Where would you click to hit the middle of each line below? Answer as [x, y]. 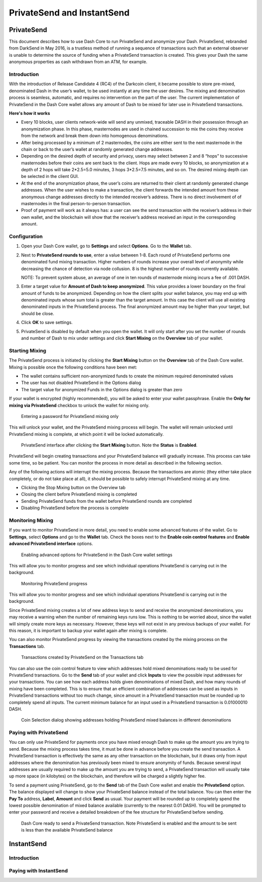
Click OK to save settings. [47, 322]
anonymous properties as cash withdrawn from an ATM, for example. [78, 62]
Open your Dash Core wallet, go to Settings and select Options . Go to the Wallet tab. [106, 246]
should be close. [38, 313]
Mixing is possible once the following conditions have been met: [73, 367]
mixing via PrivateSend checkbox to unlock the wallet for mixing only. [79, 405]
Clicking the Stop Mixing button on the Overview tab [73, 488]
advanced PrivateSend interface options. [51, 544]
